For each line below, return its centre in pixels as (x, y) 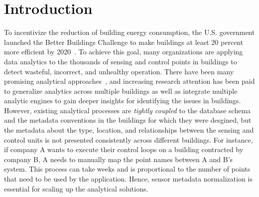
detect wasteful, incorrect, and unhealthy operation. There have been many (119, 71)
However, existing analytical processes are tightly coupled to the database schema (128, 110)
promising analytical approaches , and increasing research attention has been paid (129, 81)
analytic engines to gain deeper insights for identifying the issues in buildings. (123, 100)
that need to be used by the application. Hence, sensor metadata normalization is (128, 179)
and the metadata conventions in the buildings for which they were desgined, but (128, 120)
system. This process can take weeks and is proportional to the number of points (127, 169)
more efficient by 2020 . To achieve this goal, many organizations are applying (124, 52)
